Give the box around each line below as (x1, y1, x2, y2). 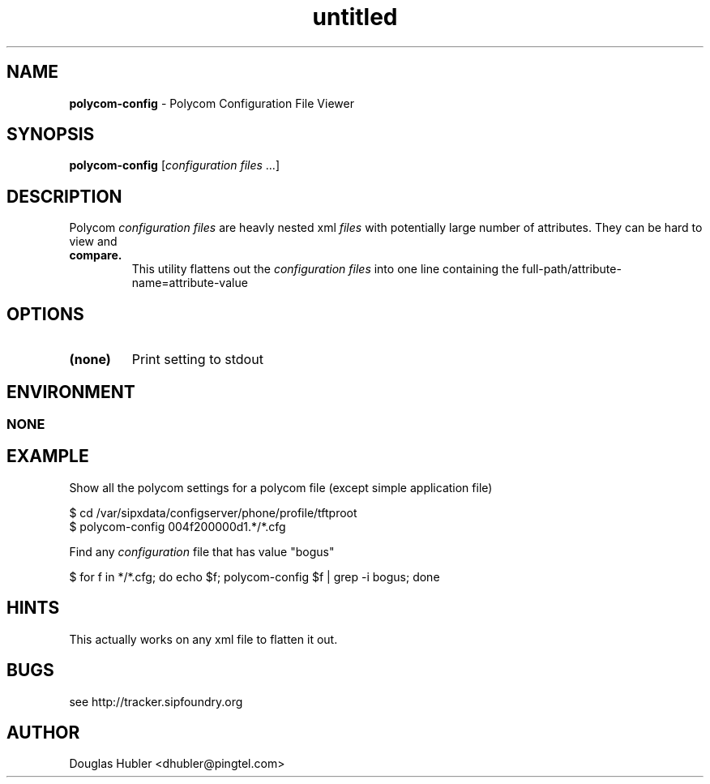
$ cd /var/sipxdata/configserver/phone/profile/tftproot (69, 505, 357, 520)
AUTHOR (6, 722, 80, 743)
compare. (69, 248, 122, 263)
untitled (312, 3, 398, 31)
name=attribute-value (131, 276, 248, 290)
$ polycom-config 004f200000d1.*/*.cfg (69, 519, 286, 533)
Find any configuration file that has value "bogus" (69, 544, 335, 559)
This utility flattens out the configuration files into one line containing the (131, 262, 520, 276)
